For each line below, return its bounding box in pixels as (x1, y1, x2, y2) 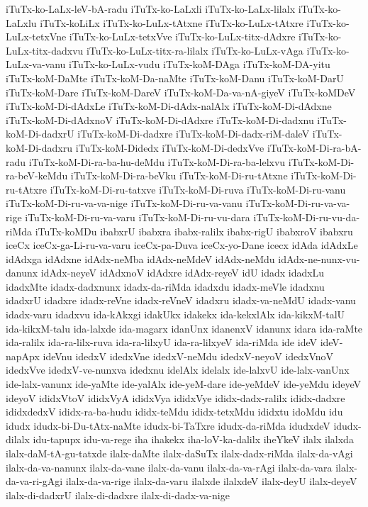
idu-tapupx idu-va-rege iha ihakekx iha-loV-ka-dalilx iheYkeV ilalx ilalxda (33, 432, 354, 447)
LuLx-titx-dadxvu (6, 43, 84, 57)
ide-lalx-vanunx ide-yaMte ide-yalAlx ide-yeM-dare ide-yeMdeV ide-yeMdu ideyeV (6, 377, 361, 391)
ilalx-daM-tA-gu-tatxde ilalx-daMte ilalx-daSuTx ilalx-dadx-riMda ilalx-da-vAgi (6, 446, 353, 460)
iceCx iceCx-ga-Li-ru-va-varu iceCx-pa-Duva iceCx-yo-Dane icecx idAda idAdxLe (6, 238, 358, 252)
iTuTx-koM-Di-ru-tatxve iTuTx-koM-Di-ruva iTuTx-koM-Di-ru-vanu (50, 182, 346, 196)
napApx (6, 348, 40, 363)
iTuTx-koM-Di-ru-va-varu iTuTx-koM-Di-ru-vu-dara (25, 209, 250, 224)
